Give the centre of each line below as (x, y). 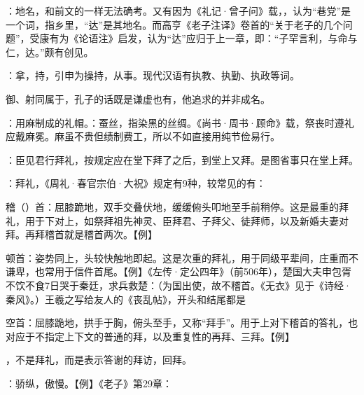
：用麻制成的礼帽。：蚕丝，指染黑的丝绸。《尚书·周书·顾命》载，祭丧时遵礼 (180, 122)
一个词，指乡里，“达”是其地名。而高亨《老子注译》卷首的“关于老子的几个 (174, 24)
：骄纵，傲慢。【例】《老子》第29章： (89, 383)
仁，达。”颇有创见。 (50, 51)
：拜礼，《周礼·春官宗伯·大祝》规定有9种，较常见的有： (136, 183)
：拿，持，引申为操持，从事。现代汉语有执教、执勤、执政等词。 (153, 75)
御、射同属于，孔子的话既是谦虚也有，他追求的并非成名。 (138, 98)
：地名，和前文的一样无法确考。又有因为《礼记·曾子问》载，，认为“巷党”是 (178, 11)
